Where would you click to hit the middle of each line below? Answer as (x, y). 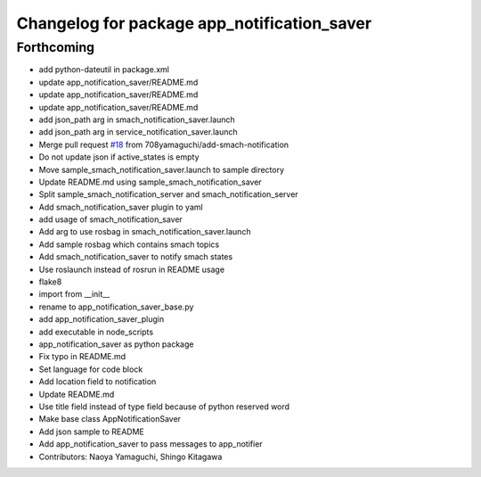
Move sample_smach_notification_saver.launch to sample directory (162, 169)
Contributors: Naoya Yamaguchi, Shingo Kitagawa (130, 456)
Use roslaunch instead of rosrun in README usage (132, 269)
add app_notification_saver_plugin (102, 319)
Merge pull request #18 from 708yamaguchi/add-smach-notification (164, 144)
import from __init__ (74, 294)
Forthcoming (56, 47)
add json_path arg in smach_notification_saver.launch (137, 119)
